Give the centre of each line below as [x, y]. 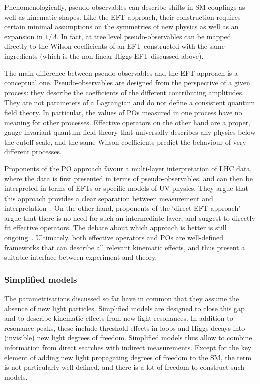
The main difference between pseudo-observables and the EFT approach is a [121, 73]
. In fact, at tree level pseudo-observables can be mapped [144, 36]
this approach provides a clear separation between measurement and [109, 198]
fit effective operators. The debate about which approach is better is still [115, 227]
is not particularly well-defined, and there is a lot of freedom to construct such [124, 367]
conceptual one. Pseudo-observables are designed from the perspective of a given [127, 83]
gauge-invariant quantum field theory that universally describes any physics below [130, 132]
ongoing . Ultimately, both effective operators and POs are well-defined [114, 237]
